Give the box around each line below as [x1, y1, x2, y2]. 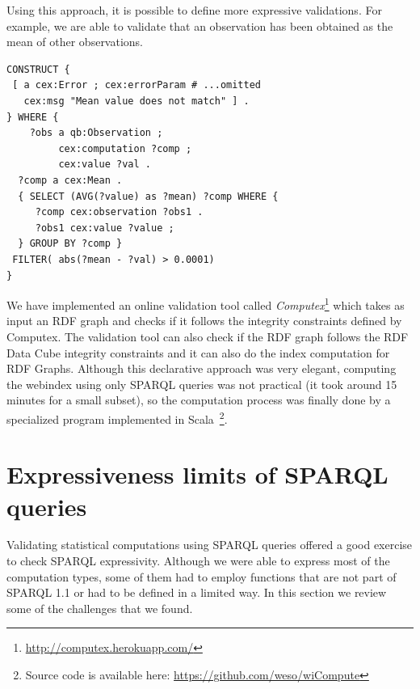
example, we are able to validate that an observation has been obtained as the [6, 17, 393, 34]
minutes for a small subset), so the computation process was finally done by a [6, 391, 391, 408]
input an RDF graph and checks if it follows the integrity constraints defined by [6, 312, 402, 329]
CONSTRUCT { [6, 63, 70, 75]
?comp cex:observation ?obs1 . [35, 206, 204, 218]
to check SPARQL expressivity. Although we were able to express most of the [6, 552, 390, 569]
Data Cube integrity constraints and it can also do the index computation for [6, 344, 390, 361]
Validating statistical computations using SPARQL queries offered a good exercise [6, 536, 413, 553]
